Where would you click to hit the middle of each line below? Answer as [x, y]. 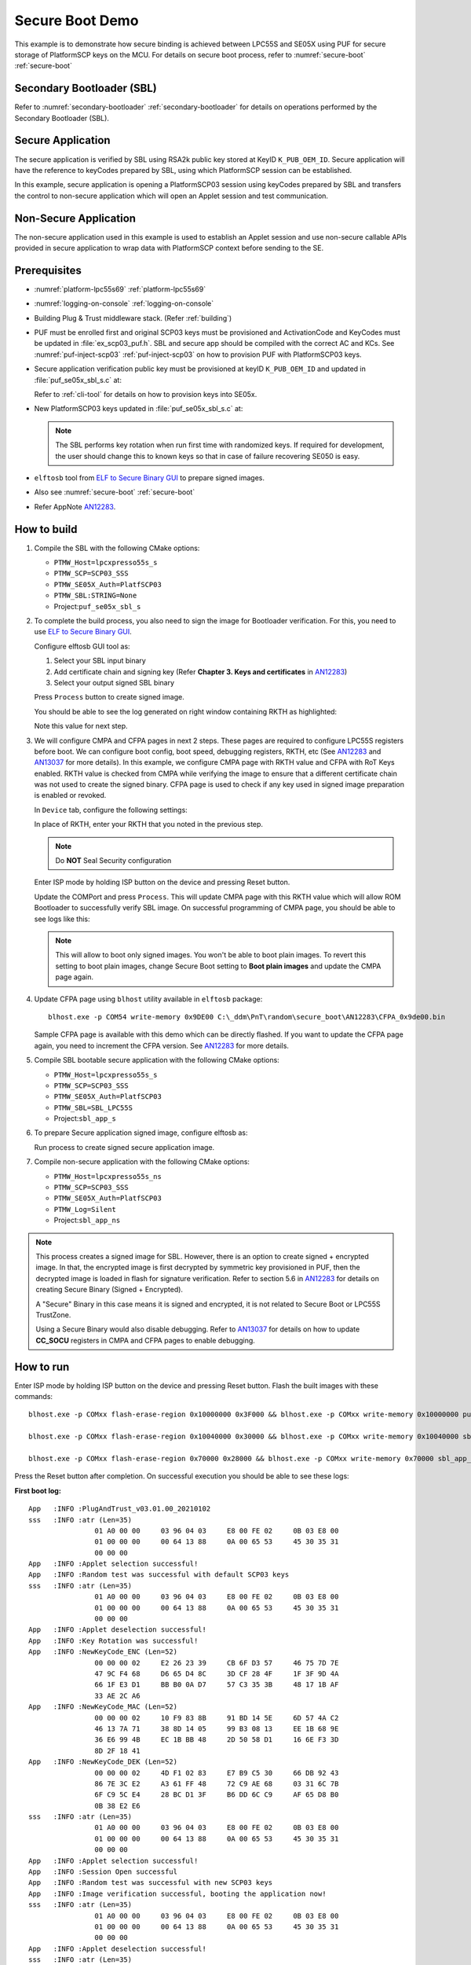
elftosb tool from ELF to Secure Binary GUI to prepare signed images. [150, 477]
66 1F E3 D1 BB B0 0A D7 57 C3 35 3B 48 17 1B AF [217, 1685]
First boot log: [38, 1490]
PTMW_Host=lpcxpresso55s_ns [108, 1176]
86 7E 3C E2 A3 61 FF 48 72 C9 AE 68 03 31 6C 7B [217, 1783]
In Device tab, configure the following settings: [111, 810]
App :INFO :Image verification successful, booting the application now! [177, 1893]
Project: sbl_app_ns [87, 1220]
